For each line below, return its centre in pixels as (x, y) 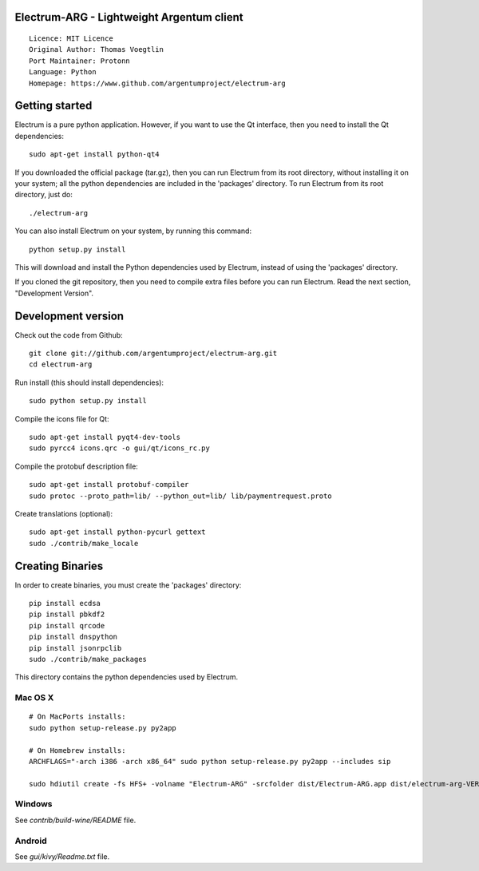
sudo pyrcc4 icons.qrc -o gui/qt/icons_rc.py (120, 448)
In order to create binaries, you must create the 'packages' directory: (128, 585)
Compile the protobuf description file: (77, 466)
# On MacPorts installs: (77, 717)
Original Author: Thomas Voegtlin (96, 49)
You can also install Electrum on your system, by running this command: (133, 231)
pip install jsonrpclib (75, 648)
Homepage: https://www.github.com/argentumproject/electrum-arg (158, 83)
